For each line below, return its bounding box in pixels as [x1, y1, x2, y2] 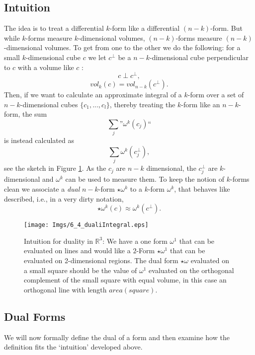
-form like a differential [109, 23, 180, 33]
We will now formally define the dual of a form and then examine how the [4, 332, 230, 342]
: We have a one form [102, 235, 168, 246]
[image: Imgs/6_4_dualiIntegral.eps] [24, 221, 149, 229]
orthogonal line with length [24, 284, 107, 294]
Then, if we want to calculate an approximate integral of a [4, 89, 182, 100]
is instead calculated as [4, 135, 74, 145]
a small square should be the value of [24, 265, 137, 275]
